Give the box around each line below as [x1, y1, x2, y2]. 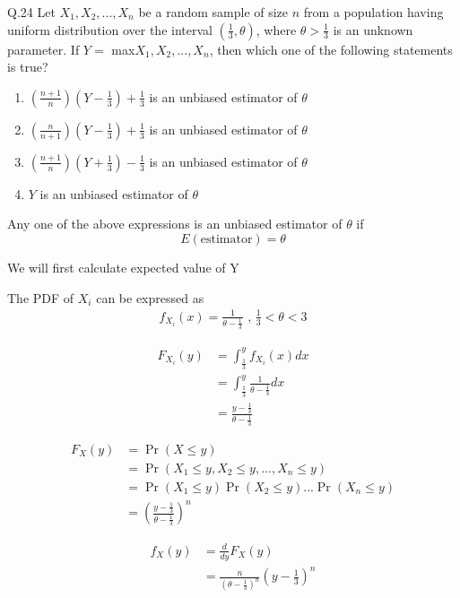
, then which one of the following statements [209, 39, 453, 58]
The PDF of [7, 288, 74, 307]
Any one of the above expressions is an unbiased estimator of [7, 214, 343, 233]
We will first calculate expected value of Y [7, 257, 239, 276]
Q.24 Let [7, 3, 56, 21]
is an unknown [333, 20, 413, 39]
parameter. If [7, 39, 80, 58]
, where [256, 20, 297, 39]
